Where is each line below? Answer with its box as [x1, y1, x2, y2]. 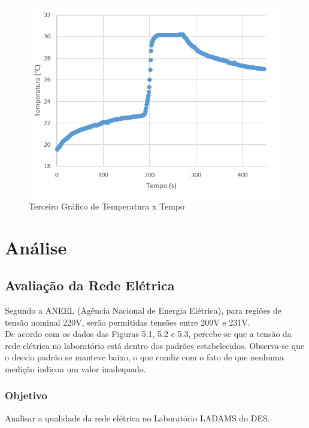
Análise [5, 235, 67, 259]
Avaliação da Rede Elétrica [5, 276, 175, 295]
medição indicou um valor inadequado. [5, 362, 146, 375]
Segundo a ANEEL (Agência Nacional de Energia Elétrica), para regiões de [5, 303, 282, 316]
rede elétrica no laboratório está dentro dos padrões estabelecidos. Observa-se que [5, 339, 305, 351]
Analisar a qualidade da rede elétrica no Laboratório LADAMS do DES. [5, 411, 270, 424]
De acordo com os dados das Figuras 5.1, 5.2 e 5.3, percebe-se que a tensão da [5, 327, 292, 340]
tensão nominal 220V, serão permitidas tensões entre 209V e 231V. [5, 315, 250, 328]
